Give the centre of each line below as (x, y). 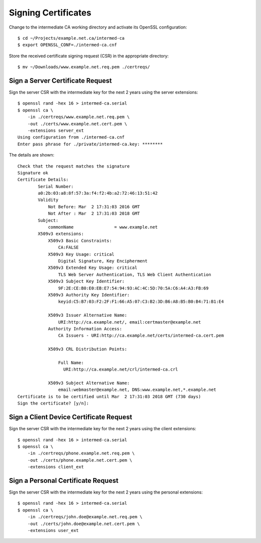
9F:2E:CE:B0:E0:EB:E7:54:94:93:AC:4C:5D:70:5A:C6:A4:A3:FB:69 (133, 288)
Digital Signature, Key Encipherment (103, 261)
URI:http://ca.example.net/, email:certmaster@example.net (130, 322)
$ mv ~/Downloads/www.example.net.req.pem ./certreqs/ (84, 67)
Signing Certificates (50, 13)
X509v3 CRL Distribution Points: (88, 349)
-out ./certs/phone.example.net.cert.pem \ (80, 460)
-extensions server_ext (56, 130)
